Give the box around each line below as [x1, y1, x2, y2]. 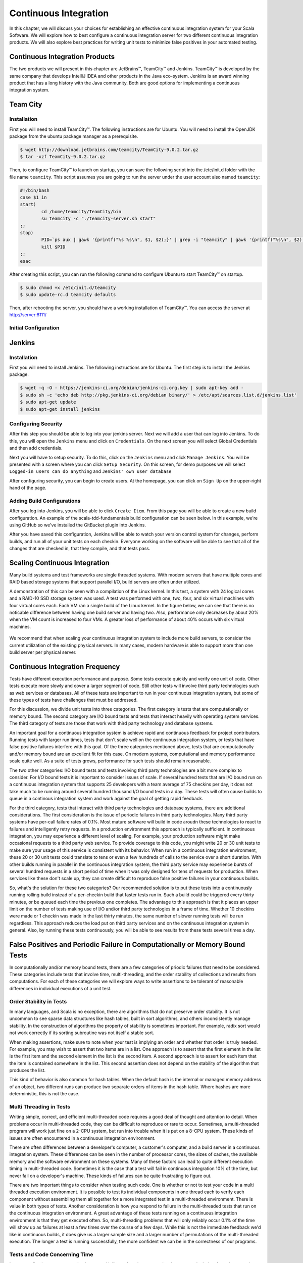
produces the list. [9, 1067, 46, 1074]
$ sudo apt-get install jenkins [20, 406, 100, 412]
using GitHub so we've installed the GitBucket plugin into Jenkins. [9, 522, 146, 528]
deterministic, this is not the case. [9, 1091, 80, 1097]
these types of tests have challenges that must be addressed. [9, 697, 138, 703]
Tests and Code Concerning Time [9, 1251, 93, 1258]
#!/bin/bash [20, 187, 50, 193]
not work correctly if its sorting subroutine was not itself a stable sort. [9, 1030, 155, 1036]
